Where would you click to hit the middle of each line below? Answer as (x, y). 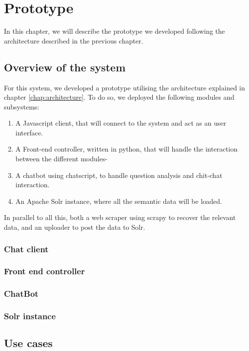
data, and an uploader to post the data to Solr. (75, 227)
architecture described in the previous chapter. (74, 40)
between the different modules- (62, 159)
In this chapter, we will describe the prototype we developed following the (114, 31)
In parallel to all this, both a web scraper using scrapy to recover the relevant (120, 217)
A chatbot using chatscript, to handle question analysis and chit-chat (119, 175)
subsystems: (22, 106)
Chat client (26, 249)
